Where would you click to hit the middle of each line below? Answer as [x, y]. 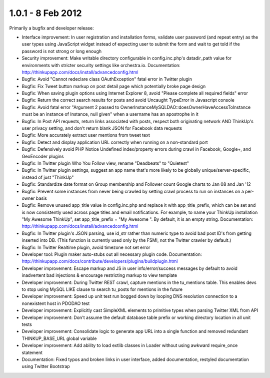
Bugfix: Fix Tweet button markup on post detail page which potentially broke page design [114, 86]
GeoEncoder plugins [43, 156]
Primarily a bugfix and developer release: [52, 28]
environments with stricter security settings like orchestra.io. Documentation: [101, 65]
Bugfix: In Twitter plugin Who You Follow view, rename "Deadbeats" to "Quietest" [105, 163]
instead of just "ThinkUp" [48, 177]
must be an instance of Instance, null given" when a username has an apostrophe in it [110, 114]
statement [32, 352]
